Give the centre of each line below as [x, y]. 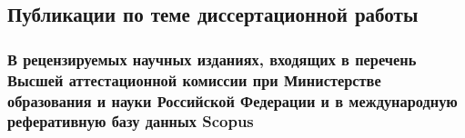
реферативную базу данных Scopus [131, 121]
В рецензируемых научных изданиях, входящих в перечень [212, 59]
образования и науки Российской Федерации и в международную [232, 100]
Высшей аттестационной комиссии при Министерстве [194, 79]
